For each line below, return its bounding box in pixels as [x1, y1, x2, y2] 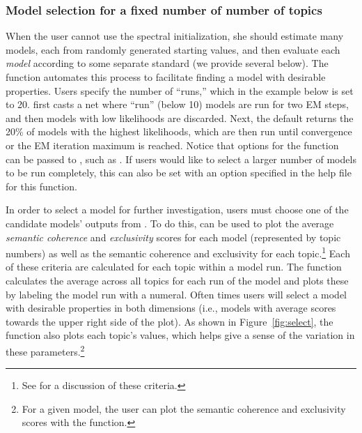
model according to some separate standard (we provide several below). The [6, 56, 329, 70]
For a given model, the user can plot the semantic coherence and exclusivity [22, 401, 346, 416]
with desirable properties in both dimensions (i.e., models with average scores [6, 301, 336, 315]
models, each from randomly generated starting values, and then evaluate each [6, 42, 340, 56]
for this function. [6, 178, 77, 193]
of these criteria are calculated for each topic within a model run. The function [6, 259, 342, 274]
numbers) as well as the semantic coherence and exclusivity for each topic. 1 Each [6, 244, 350, 260]
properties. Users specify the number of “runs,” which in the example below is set [6, 83, 354, 98]
